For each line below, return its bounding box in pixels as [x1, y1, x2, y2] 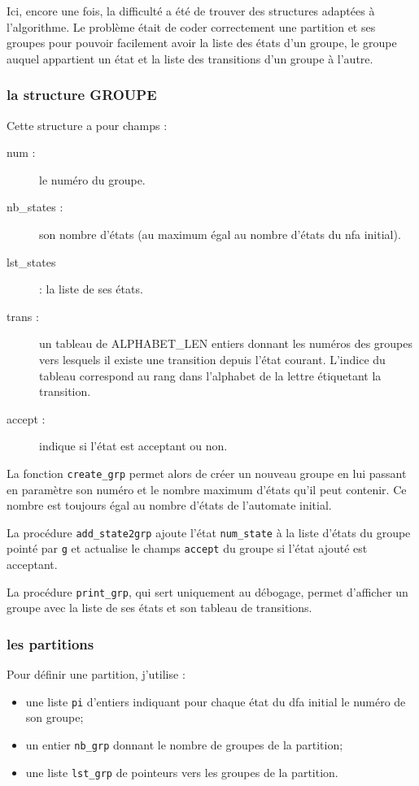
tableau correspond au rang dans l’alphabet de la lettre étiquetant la [39, 367, 382, 384]
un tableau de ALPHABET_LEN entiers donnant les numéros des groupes [39, 335, 413, 352]
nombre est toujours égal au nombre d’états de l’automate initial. [7, 497, 332, 514]
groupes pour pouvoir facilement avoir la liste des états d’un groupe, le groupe [7, 34, 397, 51]
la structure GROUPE [7, 85, 157, 105]
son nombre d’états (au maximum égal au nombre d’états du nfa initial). [39, 225, 401, 242]
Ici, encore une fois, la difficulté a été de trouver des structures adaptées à [7, 2, 375, 19]
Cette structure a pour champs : [7, 116, 168, 133]
